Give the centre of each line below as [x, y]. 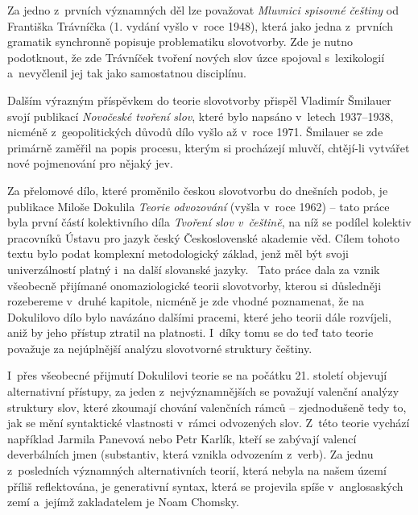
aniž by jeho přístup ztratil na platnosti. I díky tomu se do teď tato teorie [190, 332]
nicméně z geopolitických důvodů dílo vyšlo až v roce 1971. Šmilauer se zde [195, 132]
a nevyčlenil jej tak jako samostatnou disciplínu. [127, 73]
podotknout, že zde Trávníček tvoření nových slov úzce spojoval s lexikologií [196, 57]
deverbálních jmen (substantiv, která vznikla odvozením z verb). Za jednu [190, 454]
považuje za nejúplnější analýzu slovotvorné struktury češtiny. [160, 348]
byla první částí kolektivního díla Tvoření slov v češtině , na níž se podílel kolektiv [209, 222]
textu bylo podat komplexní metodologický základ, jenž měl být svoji [178, 253]
